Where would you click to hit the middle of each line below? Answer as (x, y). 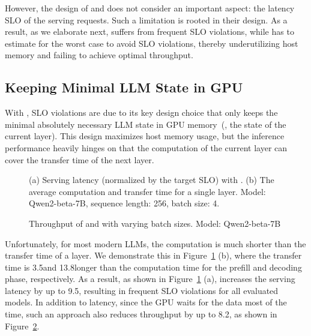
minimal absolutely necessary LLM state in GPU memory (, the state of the (146, 124)
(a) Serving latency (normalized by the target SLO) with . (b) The (152, 180)
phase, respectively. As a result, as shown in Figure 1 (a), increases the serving (150, 279)
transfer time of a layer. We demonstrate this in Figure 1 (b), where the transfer (153, 255)
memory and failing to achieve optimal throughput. (99, 55)
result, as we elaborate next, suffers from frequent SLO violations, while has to (149, 31)
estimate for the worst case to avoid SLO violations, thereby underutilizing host (152, 43)
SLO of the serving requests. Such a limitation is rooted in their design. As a (146, 19)
